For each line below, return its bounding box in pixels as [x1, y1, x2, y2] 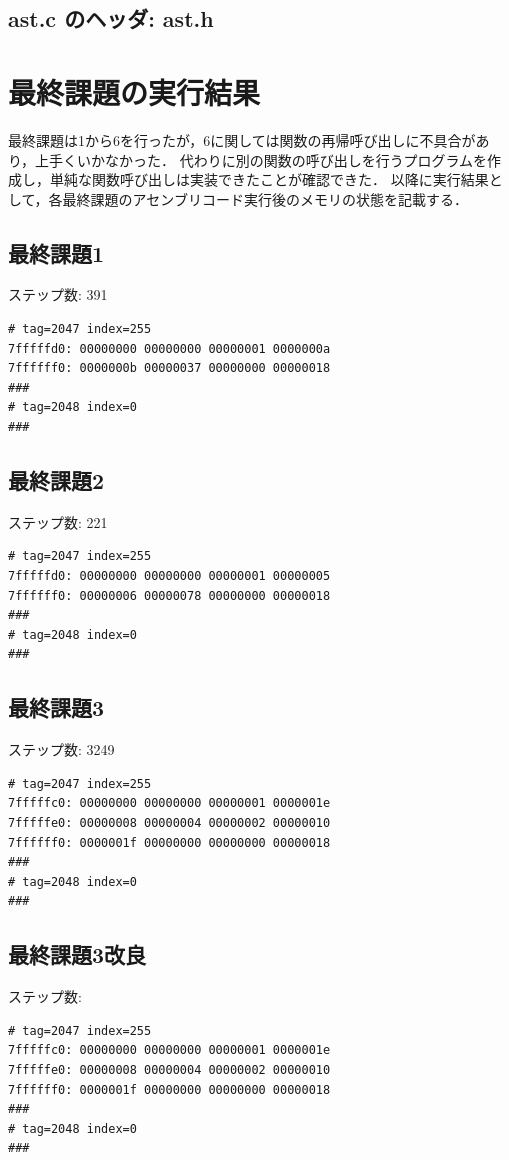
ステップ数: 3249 [8, 739, 115, 760]
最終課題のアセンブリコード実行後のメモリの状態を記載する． [62, 188, 468, 209]
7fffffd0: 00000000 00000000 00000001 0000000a [8, 341, 331, 356]
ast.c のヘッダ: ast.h [8, 3, 214, 34]
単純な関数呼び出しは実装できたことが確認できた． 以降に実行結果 [49, 169, 489, 190]
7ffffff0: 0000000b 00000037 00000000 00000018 [8, 361, 331, 376]
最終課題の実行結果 [8, 71, 261, 112]
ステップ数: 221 [8, 511, 108, 532]
